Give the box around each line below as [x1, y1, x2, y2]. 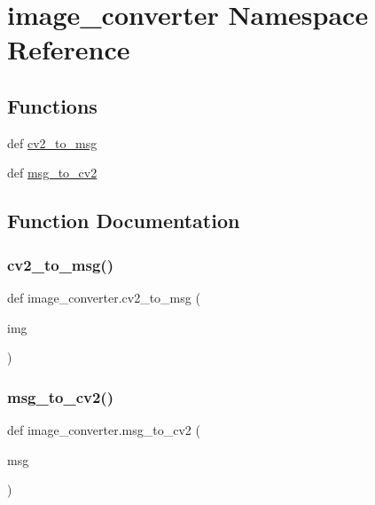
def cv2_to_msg [7, 133, 98, 152]
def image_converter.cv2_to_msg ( [7, 288, 200, 306]
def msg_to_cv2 [7, 163, 98, 182]
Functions [7, 91, 98, 119]
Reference [7, 31, 130, 67]
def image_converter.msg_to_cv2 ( [7, 420, 200, 438]
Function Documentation [7, 207, 240, 234]
